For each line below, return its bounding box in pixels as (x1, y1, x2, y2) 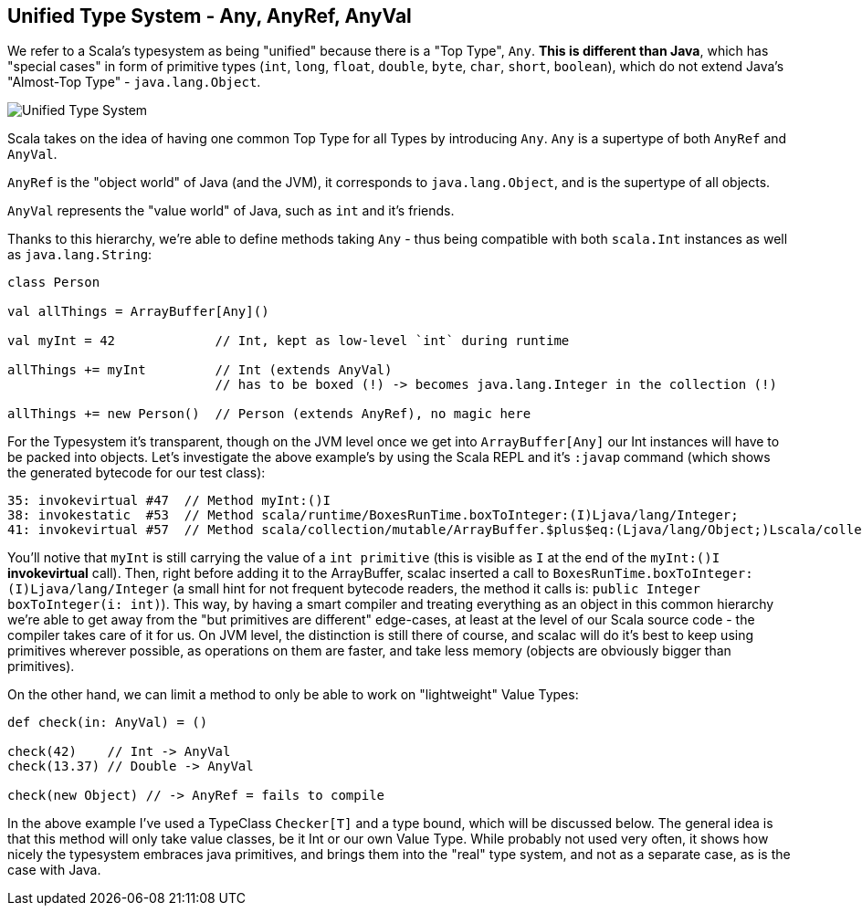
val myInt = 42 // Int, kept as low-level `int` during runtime (7, 333, 570, 349)
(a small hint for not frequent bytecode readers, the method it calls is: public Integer (172, 581, 700, 597)
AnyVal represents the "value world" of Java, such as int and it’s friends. (7, 203, 455, 219)
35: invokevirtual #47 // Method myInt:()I (7, 493, 331, 509)
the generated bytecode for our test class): (7, 465, 266, 481)
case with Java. (7, 862, 101, 878)
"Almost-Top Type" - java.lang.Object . (7, 74, 261, 90)
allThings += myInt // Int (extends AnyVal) (7, 362, 393, 378)
